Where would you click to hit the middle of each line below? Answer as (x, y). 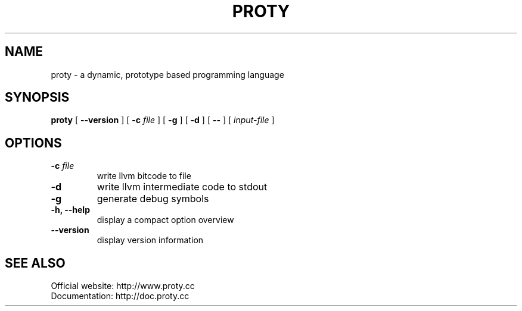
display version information (150, 240)
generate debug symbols (153, 199)
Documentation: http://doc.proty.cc (120, 296)
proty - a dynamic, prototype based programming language (167, 74)
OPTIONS (33, 143)
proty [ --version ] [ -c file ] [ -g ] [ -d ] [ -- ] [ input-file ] (163, 120)
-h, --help (70, 210)
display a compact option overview (165, 220)
